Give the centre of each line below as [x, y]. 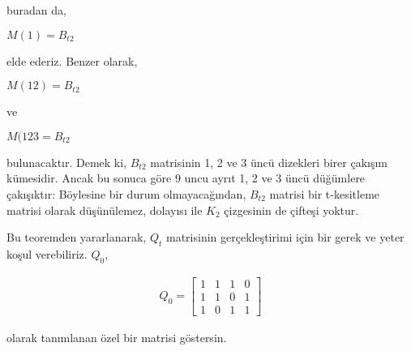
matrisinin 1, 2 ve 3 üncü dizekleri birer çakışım [269, 162]
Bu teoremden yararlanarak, [77, 237]
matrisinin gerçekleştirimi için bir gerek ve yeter [285, 237]
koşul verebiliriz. [47, 253]
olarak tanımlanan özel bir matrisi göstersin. [117, 337]
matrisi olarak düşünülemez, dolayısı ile [105, 210]
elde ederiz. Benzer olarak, [72, 60]
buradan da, [36, 10]
